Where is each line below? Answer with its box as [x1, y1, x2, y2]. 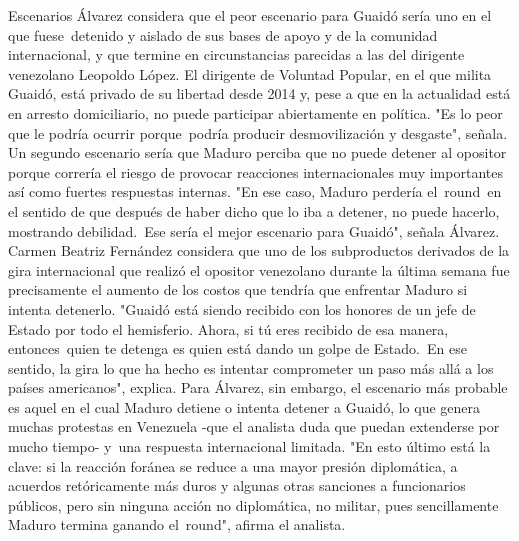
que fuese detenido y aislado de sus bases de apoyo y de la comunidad [8, 24, 438, 45]
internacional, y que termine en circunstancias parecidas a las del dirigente [8, 44, 465, 65]
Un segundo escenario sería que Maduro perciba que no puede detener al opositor [8, 142, 507, 163]
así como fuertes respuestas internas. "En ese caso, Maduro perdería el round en [8, 181, 502, 202]
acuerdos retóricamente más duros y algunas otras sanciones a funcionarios [8, 475, 466, 496]
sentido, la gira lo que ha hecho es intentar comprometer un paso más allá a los [8, 357, 494, 378]
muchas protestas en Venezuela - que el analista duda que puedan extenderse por [8, 416, 500, 437]
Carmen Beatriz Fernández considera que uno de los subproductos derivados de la [8, 240, 510, 261]
